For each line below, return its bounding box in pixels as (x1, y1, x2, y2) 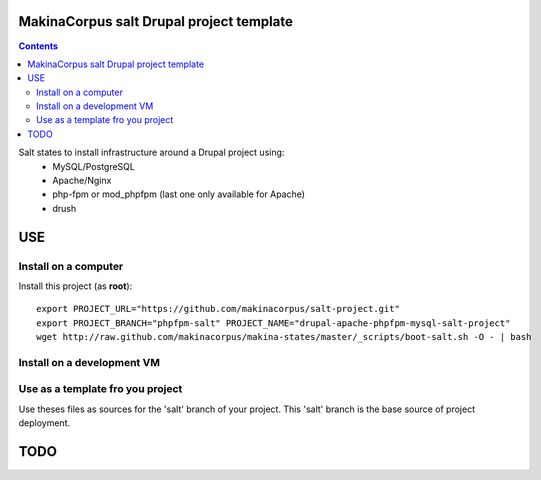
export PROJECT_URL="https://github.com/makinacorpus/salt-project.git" (36, 303, 400, 315)
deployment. (18, 417, 70, 429)
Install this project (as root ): (18, 280, 133, 292)
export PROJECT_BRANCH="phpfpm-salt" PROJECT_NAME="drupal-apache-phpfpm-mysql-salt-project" (36, 317, 511, 329)
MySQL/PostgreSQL (52, 160, 135, 172)
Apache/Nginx (52, 175, 112, 187)
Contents (18, 40, 59, 52)
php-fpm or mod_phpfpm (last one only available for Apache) (52, 188, 305, 200)
